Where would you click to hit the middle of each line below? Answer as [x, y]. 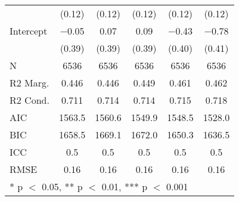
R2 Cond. [30, 100]
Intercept [29, 31]
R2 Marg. [30, 83]
